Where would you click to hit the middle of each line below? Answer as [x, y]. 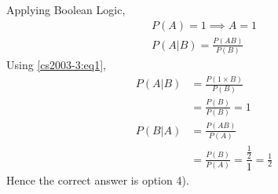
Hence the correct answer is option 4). [98, 180]
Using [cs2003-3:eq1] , [56, 65]
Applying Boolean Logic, [66, 9]
